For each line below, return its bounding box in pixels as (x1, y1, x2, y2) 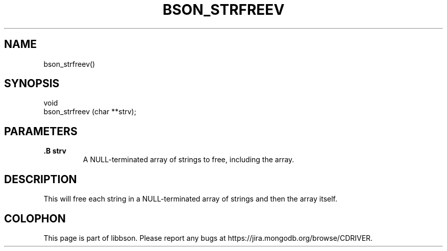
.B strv (43, 146, 66, 156)
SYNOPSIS (4, 77, 60, 90)
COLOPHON (4, 212, 66, 225)
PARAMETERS (4, 124, 78, 138)
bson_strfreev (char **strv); (43, 107, 136, 116)
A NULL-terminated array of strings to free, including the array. (83, 155, 294, 164)
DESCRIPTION (4, 172, 77, 186)
